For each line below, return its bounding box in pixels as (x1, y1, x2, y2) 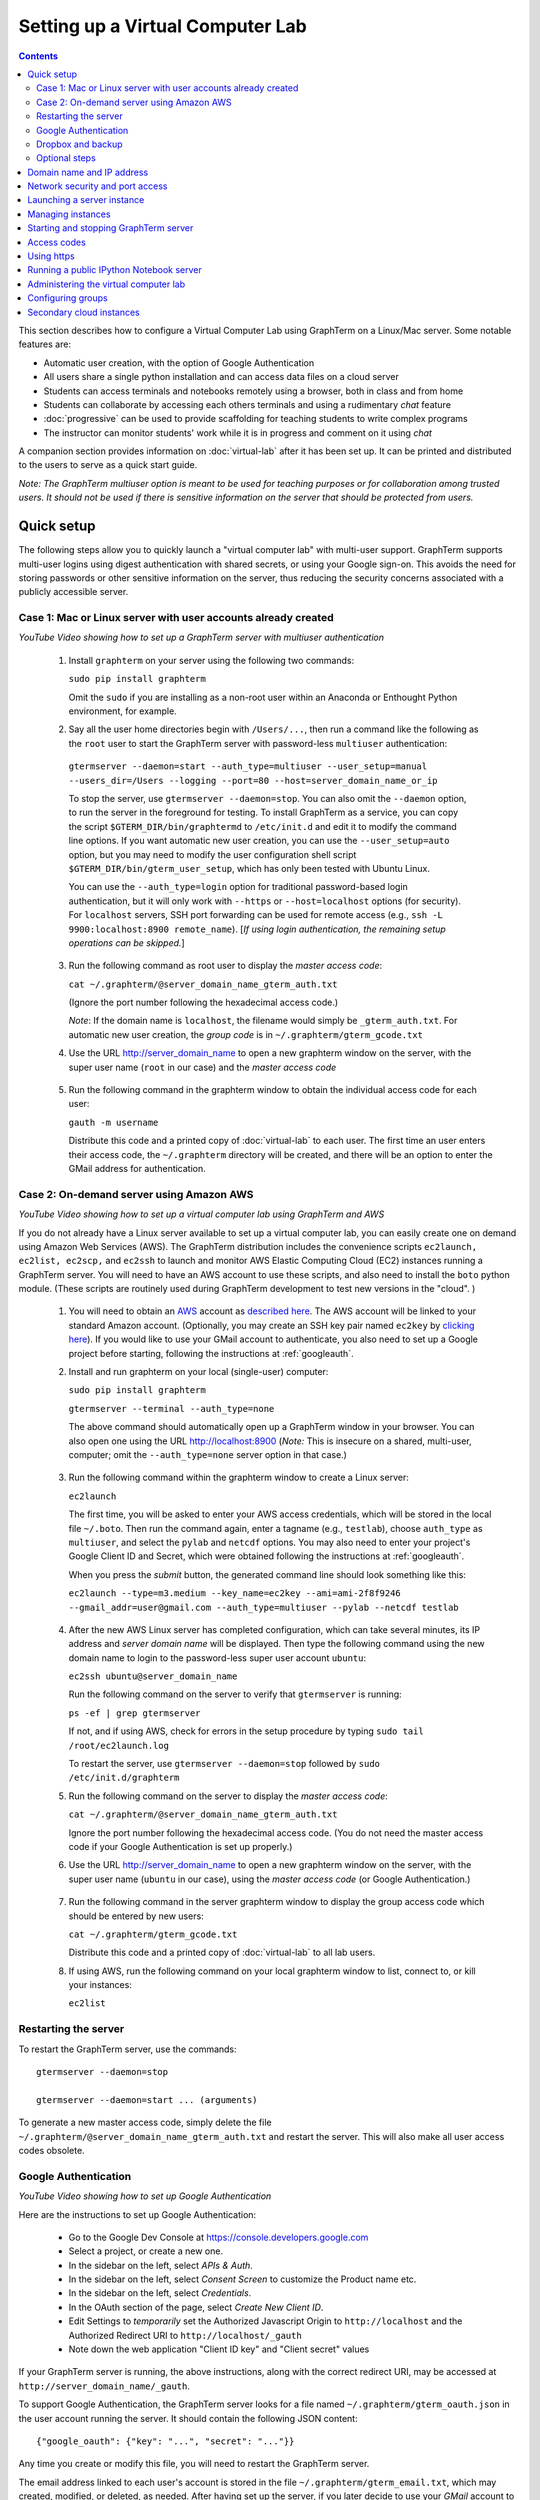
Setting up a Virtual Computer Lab (18, 15, 307, 37)
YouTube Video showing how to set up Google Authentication (18, 2190, 272, 2202)
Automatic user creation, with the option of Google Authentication (43, 356, 315, 369)
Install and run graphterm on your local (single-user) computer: (68, 1366, 329, 1378)
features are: (18, 338, 72, 350)
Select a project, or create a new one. (68, 2245, 224, 2257)
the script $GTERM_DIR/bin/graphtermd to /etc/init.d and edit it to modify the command (68, 820, 457, 832)
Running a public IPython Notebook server (27, 264, 202, 276)
